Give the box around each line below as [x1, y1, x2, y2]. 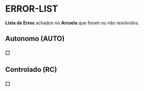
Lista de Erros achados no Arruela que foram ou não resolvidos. [5, 20, 139, 26]
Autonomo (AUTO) [5, 34, 65, 43]
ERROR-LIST [5, 3, 58, 15]
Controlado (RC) [5, 65, 57, 74]
